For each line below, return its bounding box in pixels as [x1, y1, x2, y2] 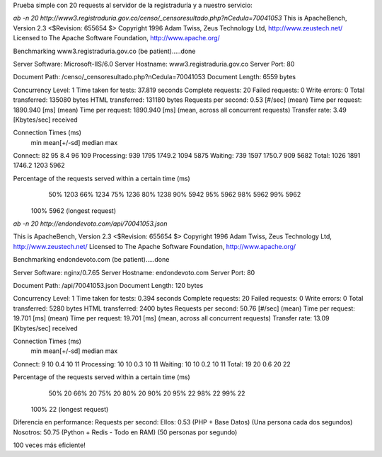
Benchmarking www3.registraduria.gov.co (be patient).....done [13, 47, 196, 55]
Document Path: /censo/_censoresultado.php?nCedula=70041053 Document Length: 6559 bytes [13, 73, 296, 81]
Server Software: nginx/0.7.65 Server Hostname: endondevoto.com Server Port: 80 [13, 268, 255, 277]
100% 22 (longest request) [30, 405, 109, 413]
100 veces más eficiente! [13, 441, 86, 449]
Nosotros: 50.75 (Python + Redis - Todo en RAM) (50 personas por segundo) [13, 428, 238, 436]
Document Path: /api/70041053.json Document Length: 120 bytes [13, 281, 204, 289]
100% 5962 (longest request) [30, 206, 117, 215]
